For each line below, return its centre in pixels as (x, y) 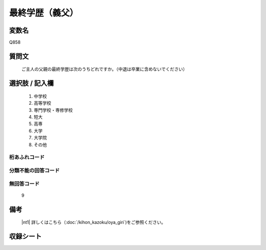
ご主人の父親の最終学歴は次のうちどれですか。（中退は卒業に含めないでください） (104, 69)
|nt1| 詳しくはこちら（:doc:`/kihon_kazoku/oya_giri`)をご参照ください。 (94, 222)
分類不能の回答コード (34, 170)
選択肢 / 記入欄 (32, 83)
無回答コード (24, 184)
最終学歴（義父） (44, 13)
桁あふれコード (27, 157)
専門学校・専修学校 (53, 110)
